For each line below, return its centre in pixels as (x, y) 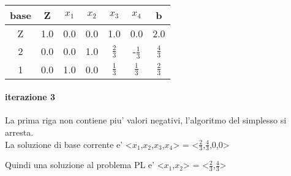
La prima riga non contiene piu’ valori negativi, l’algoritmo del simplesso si (146, 120)
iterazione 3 (30, 97)
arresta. (19, 132)
